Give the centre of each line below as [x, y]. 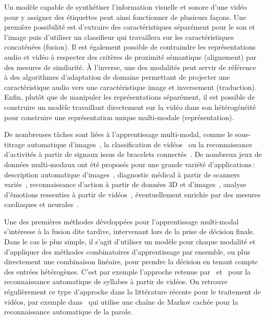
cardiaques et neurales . [42, 204]
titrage [15, 144]
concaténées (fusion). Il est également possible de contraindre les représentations [130, 47]
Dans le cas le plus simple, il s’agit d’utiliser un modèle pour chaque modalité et [130, 242]
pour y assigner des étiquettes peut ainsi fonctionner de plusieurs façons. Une [125, 17]
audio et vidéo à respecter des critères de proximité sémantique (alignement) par [130, 56]
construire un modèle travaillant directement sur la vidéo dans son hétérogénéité [130, 107]
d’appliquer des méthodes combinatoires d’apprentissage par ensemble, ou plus [127, 251]
